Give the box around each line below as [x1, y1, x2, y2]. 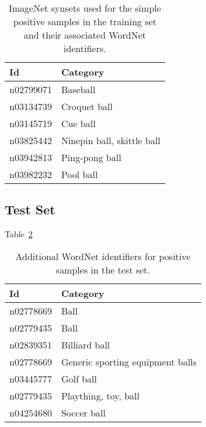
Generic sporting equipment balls [61, 354, 197, 368]
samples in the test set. [55, 262, 151, 276]
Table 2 [5, 228, 33, 240]
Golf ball [61, 371, 97, 385]
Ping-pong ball [61, 151, 121, 164]
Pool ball [61, 168, 98, 181]
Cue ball [61, 117, 96, 130]
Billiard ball [61, 337, 110, 351]
